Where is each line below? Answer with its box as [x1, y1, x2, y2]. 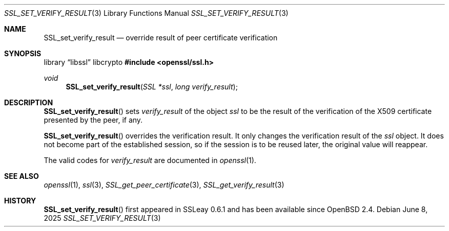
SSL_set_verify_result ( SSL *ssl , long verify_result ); [66, 82, 238, 91]
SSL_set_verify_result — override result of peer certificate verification [44, 33, 278, 42]
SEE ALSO [4, 172, 39, 180]
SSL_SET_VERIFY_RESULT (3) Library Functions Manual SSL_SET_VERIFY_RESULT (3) [4, 9, 289, 17]
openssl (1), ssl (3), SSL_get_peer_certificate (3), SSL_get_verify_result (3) [44, 180, 284, 189]
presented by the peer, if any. [44, 115, 143, 124]
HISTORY [4, 196, 36, 205]
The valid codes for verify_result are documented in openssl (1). [44, 156, 256, 165]
